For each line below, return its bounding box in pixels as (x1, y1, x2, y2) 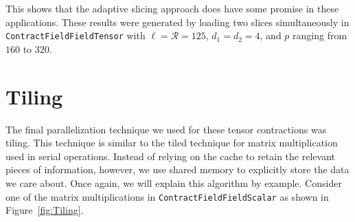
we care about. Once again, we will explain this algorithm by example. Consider (5, 175, 342, 190)
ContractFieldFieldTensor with (5, 28, 146, 43)
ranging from (293, 28, 347, 43)
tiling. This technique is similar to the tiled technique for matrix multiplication (5, 135, 338, 150)
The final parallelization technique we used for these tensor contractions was (5, 122, 327, 136)
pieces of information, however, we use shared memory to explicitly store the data (5, 162, 350, 177)
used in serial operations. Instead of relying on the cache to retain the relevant (5, 148, 335, 163)
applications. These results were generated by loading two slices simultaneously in (5, 14, 350, 29)
